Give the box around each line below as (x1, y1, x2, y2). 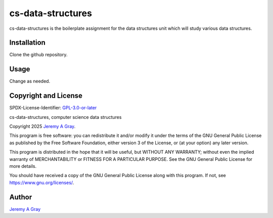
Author (9, 193, 32, 201)
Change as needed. (9, 78, 51, 84)
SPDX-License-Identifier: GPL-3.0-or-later (9, 105, 97, 111)
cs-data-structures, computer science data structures (9, 114, 122, 120)
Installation (9, 38, 45, 47)
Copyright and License (9, 92, 83, 100)
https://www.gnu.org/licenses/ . (9, 180, 74, 186)
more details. (9, 163, 37, 169)
